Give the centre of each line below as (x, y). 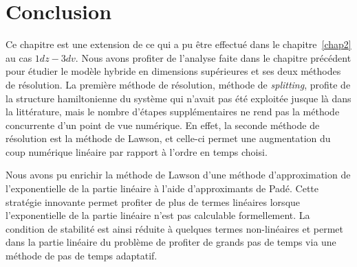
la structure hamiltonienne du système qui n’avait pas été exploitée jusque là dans (178, 98)
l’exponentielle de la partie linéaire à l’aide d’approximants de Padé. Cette (162, 188)
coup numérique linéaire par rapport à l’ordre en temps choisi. (137, 151)
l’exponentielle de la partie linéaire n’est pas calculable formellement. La (158, 215)
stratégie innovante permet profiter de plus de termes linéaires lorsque (153, 201)
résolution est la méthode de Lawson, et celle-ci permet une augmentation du (168, 138)
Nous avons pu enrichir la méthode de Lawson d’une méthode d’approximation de (178, 175)
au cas (19, 57)
